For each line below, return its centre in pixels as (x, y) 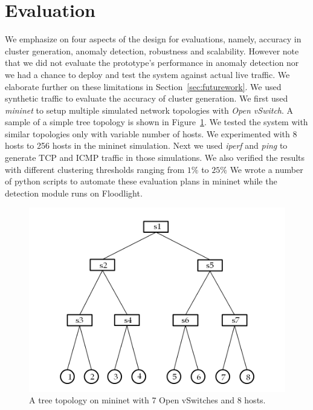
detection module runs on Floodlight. (74, 193)
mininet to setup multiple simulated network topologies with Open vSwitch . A (149, 110)
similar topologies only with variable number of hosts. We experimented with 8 (151, 133)
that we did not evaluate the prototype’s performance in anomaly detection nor (152, 63)
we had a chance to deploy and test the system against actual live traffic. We (147, 74)
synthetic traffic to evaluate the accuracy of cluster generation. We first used (147, 98)
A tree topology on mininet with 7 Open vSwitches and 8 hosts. (147, 400)
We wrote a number (266, 169)
